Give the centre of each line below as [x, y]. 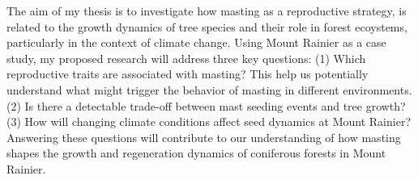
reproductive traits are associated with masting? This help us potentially [188, 74]
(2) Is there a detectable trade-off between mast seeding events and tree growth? [206, 105]
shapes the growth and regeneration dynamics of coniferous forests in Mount [196, 153]
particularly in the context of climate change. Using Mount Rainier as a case [196, 42]
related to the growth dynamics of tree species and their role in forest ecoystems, [207, 26]
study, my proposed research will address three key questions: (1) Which [186, 58]
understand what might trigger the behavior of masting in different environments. [209, 89]
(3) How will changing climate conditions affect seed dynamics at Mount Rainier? [209, 121]
